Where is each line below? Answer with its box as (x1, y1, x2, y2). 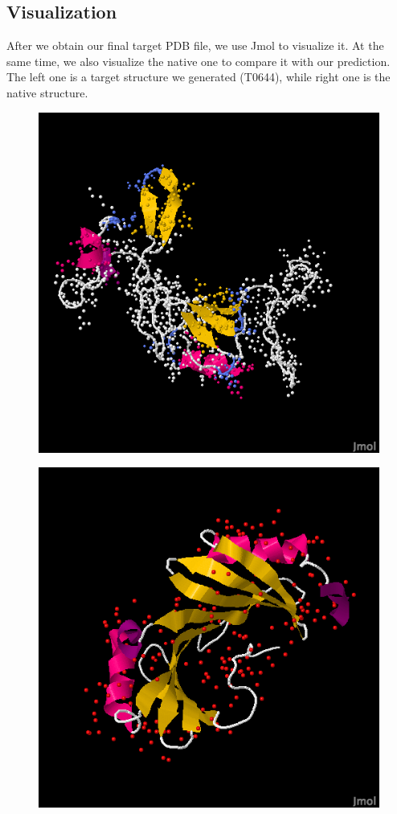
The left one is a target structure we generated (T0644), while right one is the (6, 68, 391, 85)
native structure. (6, 84, 88, 101)
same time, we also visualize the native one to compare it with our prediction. (6, 52, 391, 69)
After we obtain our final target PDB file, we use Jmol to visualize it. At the (6, 37, 384, 54)
